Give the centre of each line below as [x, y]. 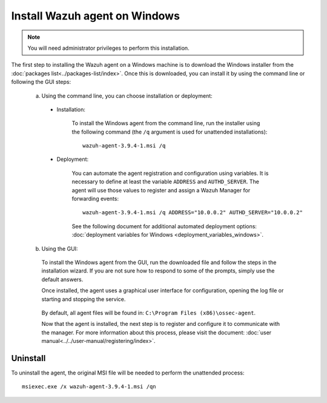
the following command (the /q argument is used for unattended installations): [170, 132]
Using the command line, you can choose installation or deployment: [127, 96]
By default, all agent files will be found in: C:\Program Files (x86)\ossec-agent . [149, 313]
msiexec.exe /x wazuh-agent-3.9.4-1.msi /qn [89, 387]
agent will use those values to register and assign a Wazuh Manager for [161, 190]
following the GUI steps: [41, 82]
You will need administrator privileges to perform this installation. [109, 48]
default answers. [62, 279]
